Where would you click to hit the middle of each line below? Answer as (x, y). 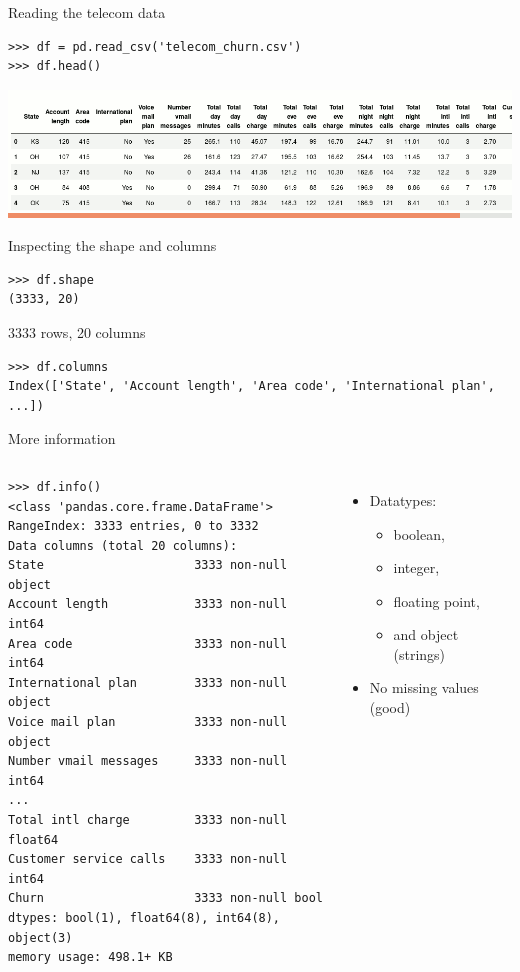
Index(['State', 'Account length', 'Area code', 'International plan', (251, 386)
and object (426, 634)
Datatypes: (403, 499)
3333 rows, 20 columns (77, 331)
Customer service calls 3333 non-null (148, 859)
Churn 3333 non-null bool (165, 898)
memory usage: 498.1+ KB (90, 957)
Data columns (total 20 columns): (123, 545)
